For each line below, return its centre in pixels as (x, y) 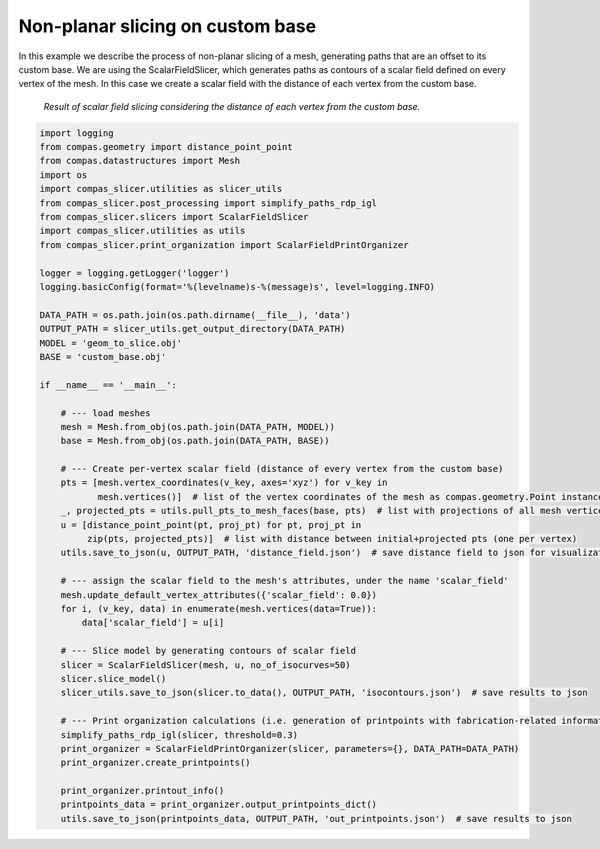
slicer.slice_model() (113, 678)
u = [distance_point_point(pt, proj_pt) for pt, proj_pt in (211, 524)
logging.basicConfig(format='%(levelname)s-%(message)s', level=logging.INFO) (237, 286)
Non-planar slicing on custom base (167, 26)
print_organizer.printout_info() (142, 791)
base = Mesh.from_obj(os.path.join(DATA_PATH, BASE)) (195, 441)
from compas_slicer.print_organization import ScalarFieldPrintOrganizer (224, 244)
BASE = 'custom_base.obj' (103, 356)
